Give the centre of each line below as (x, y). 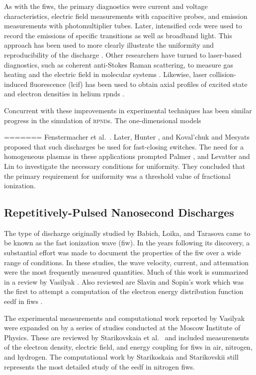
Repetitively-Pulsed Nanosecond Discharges (119, 212)
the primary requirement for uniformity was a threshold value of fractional (117, 176)
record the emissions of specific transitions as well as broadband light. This (118, 35)
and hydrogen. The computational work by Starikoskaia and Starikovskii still (121, 357)
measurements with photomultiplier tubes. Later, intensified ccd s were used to (123, 26)
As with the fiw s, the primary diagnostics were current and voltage (106, 6)
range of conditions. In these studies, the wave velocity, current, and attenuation (126, 262)
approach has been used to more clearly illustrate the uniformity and (109, 45)
